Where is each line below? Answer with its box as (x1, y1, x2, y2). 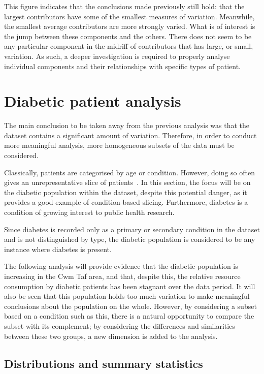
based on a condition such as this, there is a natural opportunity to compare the (4, 310, 254, 321)
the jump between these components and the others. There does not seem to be (4, 30, 252, 41)
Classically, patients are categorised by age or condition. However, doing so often (4, 167, 255, 177)
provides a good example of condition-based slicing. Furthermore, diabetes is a (4, 197, 248, 207)
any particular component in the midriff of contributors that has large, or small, (4, 41, 253, 51)
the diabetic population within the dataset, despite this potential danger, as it (4, 186, 247, 197)
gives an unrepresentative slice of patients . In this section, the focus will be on (4, 177, 251, 188)
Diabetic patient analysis (4, 90, 181, 111)
